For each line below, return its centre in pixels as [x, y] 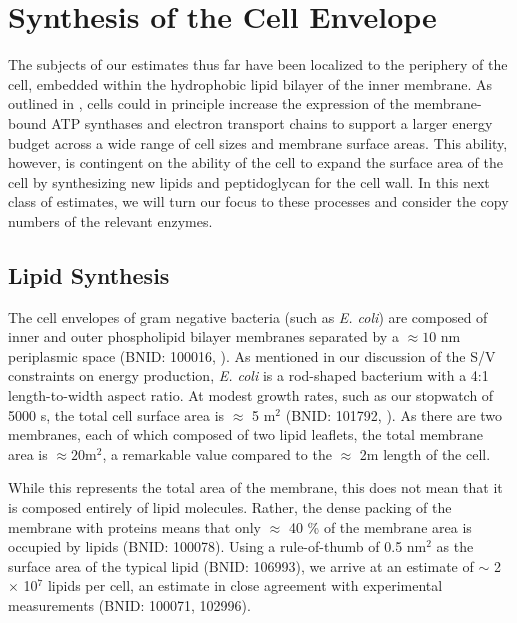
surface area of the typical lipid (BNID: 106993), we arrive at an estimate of [241, 565]
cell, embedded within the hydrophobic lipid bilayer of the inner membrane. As [250, 83]
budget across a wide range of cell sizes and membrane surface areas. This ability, [258, 142]
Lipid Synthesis [89, 274]
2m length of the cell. [425, 453]
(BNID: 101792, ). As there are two [394, 414]
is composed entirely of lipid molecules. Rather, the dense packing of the [230, 507]
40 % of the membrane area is [380, 526]
